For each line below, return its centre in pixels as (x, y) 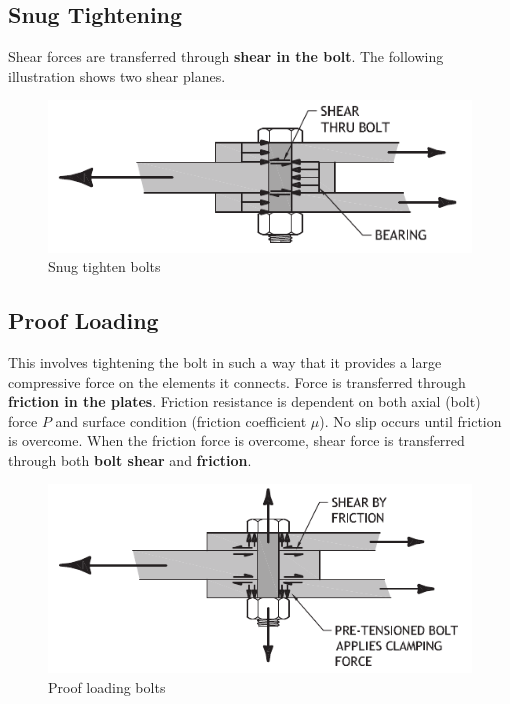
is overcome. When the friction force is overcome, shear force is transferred (236, 440)
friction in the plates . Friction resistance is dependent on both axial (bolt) (244, 401)
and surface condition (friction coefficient (181, 420)
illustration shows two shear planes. (117, 75)
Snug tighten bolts (104, 266)
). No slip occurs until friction (410, 420)
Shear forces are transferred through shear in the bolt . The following (226, 56)
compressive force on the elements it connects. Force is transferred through (237, 381)
